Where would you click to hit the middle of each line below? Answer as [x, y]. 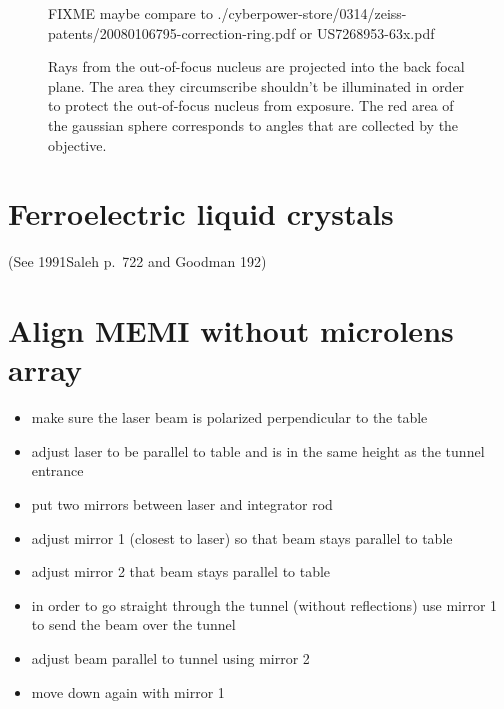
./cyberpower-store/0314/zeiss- [312, 13]
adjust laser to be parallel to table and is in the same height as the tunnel [258, 450]
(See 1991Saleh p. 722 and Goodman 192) [137, 261]
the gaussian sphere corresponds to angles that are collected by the [253, 124]
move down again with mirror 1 [128, 691]
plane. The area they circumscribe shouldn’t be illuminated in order [256, 85]
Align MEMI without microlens [231, 330]
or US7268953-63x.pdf [367, 32]
